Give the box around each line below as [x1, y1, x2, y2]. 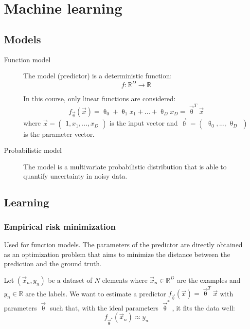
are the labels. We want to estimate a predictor [25, 288, 166, 298]
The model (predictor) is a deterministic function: [23, 71, 172, 81]
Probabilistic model [4, 145, 62, 155]
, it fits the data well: [172, 302, 235, 312]
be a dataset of [48, 274, 92, 285]
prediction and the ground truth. [4, 258, 102, 269]
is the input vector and [109, 118, 178, 128]
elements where [102, 274, 148, 285]
